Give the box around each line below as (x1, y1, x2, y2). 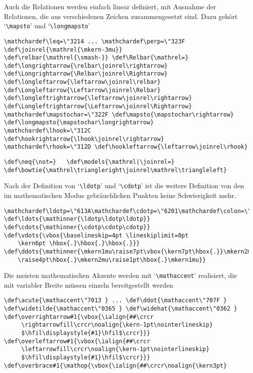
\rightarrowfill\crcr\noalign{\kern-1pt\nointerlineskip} (21, 321, 213, 329)
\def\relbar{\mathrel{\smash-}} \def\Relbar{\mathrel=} (4, 54, 189, 61)
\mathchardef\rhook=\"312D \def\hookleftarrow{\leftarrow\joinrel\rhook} (4, 143, 248, 151)
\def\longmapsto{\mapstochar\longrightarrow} (4, 119, 154, 126)
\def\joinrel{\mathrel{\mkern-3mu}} (4, 46, 123, 53)
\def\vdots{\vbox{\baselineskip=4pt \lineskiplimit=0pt (4, 232, 189, 239)
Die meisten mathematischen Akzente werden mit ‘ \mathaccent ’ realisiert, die (4, 270, 237, 280)
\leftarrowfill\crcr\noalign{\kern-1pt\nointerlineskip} (21, 346, 210, 353)
